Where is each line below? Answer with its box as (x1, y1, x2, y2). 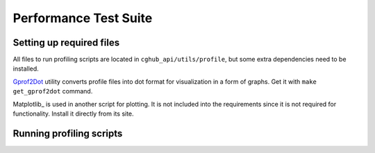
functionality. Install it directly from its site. (12, 109, 135, 118)
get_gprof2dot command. (12, 87, 93, 96)
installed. (12, 64, 40, 73)
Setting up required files (12, 37, 120, 48)
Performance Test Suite (12, 10, 153, 26)
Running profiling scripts (12, 127, 123, 139)
